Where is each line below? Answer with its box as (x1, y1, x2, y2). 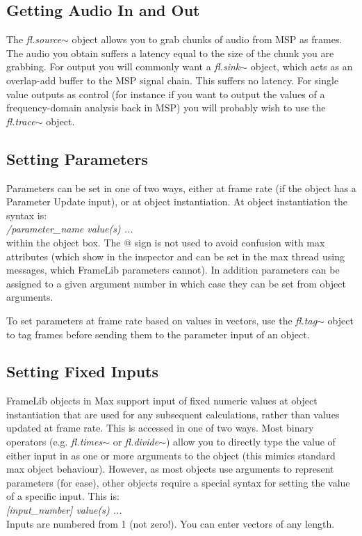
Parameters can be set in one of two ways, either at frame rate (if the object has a (6, 180, 356, 195)
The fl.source (6, 32, 62, 47)
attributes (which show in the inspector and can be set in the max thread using (6, 249, 345, 263)
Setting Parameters (6, 148, 148, 169)
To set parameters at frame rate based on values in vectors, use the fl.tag (6, 313, 318, 327)
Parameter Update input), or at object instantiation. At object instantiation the (6, 194, 347, 209)
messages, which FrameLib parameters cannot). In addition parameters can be (6, 262, 340, 277)
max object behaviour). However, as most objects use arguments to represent (6, 462, 334, 476)
